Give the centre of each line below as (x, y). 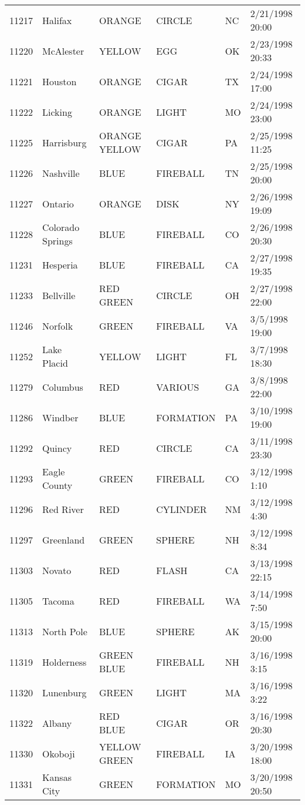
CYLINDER (182, 509)
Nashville (61, 173)
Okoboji (59, 753)
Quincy (57, 448)
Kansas (57, 777)
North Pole (65, 631)
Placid (55, 363)
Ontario (58, 203)
